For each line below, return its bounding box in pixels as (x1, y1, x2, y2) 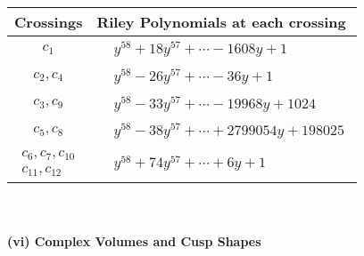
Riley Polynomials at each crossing (96, 12, 346, 32)
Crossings (14, 12, 83, 32)
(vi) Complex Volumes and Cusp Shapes (7, 231, 261, 250)
